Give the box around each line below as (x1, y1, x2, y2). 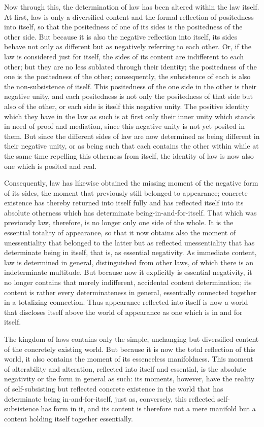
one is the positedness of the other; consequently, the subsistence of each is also (4, 71, 251, 82)
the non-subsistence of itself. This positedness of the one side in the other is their (4, 81, 257, 91)
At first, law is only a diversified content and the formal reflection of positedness (4, 11, 254, 22)
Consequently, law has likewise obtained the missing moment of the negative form (4, 177, 258, 188)
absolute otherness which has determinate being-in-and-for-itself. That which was (4, 207, 257, 218)
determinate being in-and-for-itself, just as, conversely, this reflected (4, 393, 215, 404)
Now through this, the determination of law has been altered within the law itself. (4, 2, 259, 12)
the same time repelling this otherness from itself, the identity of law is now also (4, 150, 254, 161)
